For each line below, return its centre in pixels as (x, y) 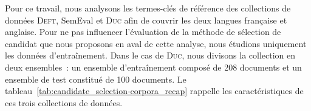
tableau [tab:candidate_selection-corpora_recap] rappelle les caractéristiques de (154, 91)
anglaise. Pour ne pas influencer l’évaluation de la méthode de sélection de (143, 32)
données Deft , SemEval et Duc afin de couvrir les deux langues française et (146, 20)
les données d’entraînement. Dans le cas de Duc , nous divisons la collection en (150, 55)
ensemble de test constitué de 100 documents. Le (96, 79)
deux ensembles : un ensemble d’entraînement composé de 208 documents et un (153, 67)
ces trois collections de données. (64, 102)
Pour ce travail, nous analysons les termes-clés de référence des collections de (148, 8)
